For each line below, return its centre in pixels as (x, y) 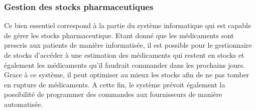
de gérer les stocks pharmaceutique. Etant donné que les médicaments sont (119, 35)
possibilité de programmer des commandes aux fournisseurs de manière (113, 94)
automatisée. (24, 104)
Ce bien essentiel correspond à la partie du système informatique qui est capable (128, 25)
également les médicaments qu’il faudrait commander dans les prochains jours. (125, 65)
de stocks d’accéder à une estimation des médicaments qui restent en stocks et (124, 55)
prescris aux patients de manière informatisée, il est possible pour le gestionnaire (128, 45)
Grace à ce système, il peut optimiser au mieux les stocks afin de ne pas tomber (127, 75)
